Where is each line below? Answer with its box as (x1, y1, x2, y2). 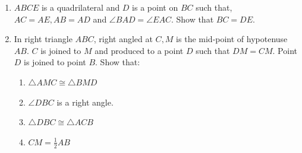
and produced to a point (95, 44, 184, 56)
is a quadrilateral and (41, 1, 120, 13)
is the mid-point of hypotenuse (176, 33, 288, 45)
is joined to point (24, 56, 86, 68)
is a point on (132, 1, 178, 13)
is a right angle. (56, 95, 114, 108)
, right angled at (93, 33, 153, 45)
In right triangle (14, 33, 73, 45)
